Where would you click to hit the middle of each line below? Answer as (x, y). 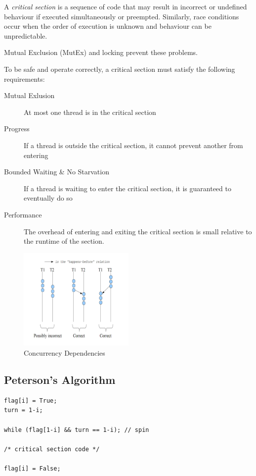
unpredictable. (26, 35)
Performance (23, 214)
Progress (17, 129)
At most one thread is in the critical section (90, 112)
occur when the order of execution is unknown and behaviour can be (108, 26)
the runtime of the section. (64, 241)
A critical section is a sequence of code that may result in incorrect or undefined (126, 6)
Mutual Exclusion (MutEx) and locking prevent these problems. (101, 52)
